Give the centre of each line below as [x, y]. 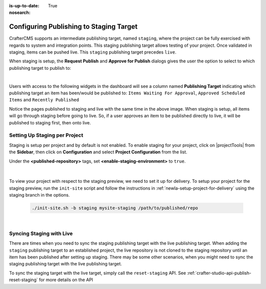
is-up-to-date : [24, 6]
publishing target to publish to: [40, 68]
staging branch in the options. [39, 195]
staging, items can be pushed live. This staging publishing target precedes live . [93, 52]
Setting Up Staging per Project [46, 135]
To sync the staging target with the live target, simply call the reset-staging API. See [98, 273]
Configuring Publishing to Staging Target [73, 27]
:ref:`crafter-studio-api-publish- [219, 273]
